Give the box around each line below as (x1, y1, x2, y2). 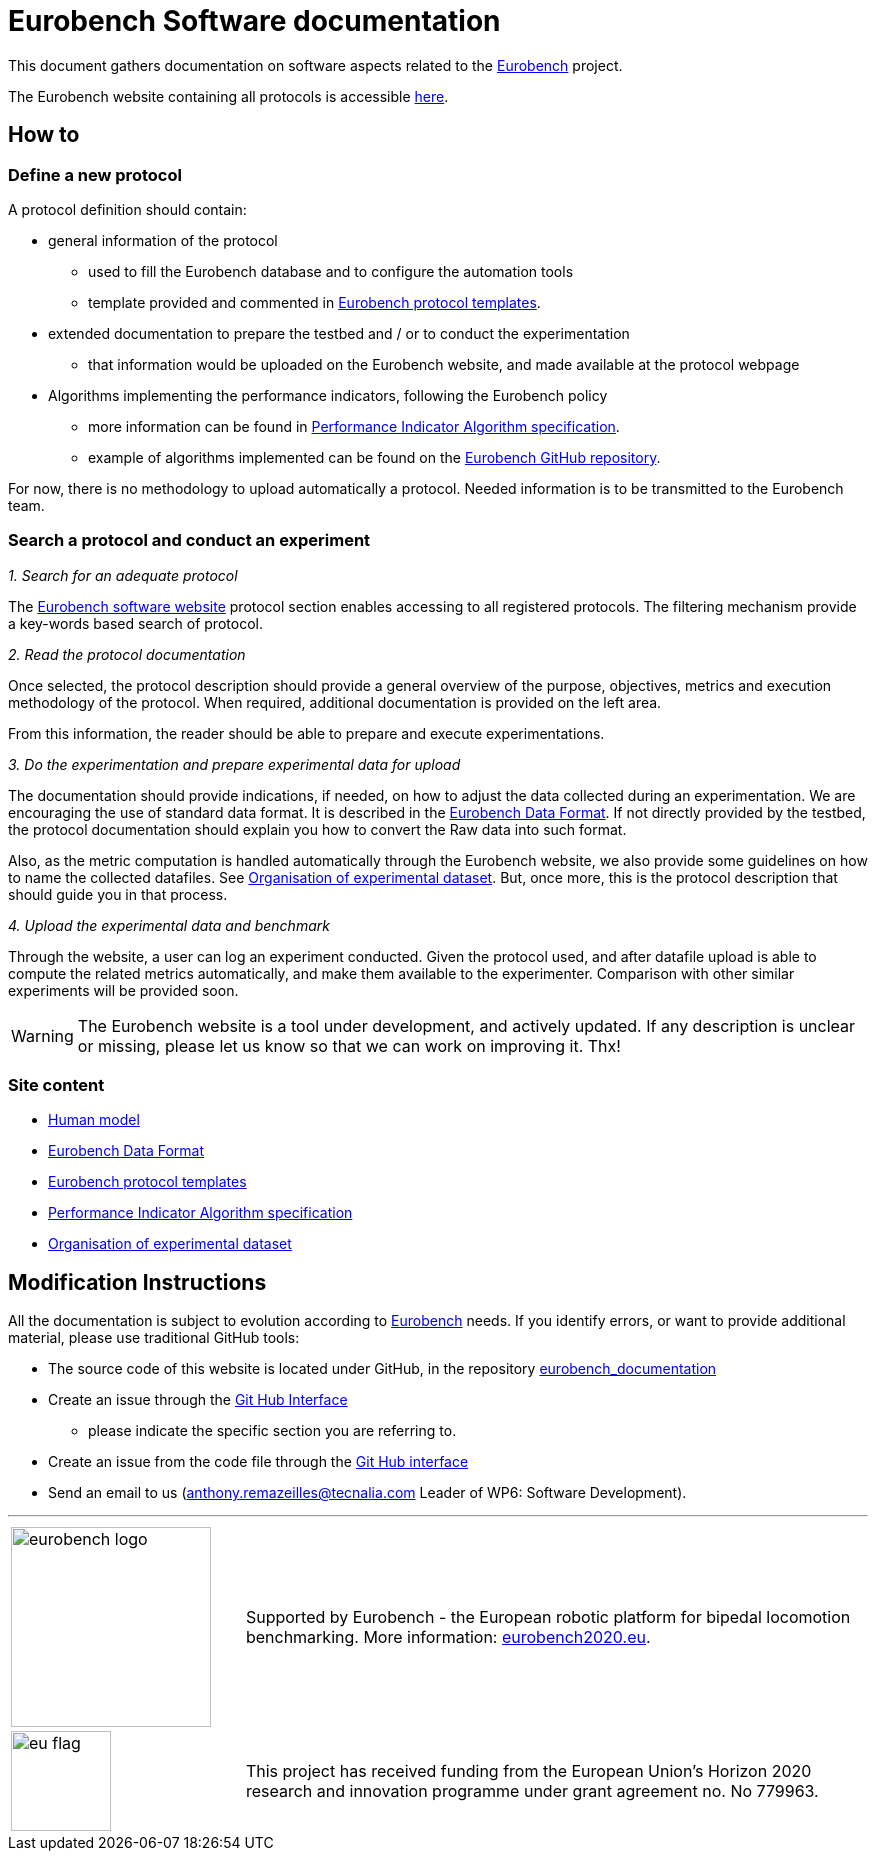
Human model (48, 1111, 140, 1129)
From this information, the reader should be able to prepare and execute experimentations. (8, 724, 605, 742)
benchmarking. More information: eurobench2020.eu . (245, 1627, 651, 1648)
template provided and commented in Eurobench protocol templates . (88, 293, 541, 311)
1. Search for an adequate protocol (8, 566, 238, 584)
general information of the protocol (48, 231, 278, 249)
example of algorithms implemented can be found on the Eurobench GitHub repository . (88, 448, 661, 466)
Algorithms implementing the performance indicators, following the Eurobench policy (48, 386, 608, 404)
